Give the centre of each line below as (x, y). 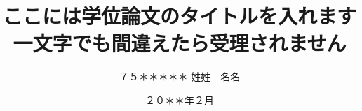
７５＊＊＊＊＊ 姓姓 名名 (180, 76)
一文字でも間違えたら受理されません (180, 43)
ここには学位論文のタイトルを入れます (180, 16)
